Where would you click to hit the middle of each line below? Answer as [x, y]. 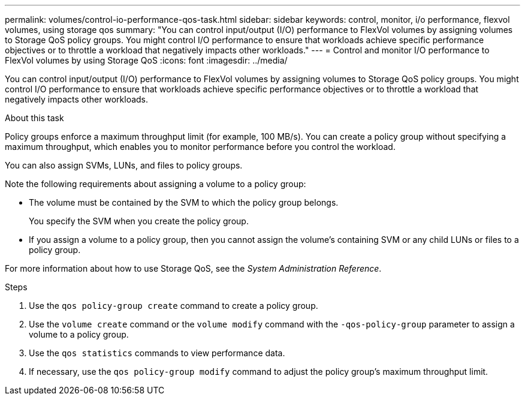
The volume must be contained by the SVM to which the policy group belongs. [184, 202]
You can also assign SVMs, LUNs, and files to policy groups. [124, 165]
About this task [34, 118]
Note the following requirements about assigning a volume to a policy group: [156, 184]
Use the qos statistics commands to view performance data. [157, 353]
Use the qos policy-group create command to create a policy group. [174, 306]
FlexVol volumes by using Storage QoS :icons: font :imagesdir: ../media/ [146, 60]
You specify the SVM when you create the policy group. [139, 221]
